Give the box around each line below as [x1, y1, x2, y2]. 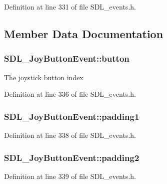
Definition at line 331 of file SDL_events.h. [4, 2, 136, 12]
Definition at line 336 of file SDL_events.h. [4, 89, 136, 99]
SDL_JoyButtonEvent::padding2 [4, 151, 139, 163]
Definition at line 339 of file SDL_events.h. [4, 170, 136, 181]
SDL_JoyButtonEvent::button [4, 52, 129, 65]
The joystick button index [4, 72, 83, 82]
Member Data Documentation [4, 26, 163, 41]
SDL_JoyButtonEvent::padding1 [4, 110, 139, 122]
